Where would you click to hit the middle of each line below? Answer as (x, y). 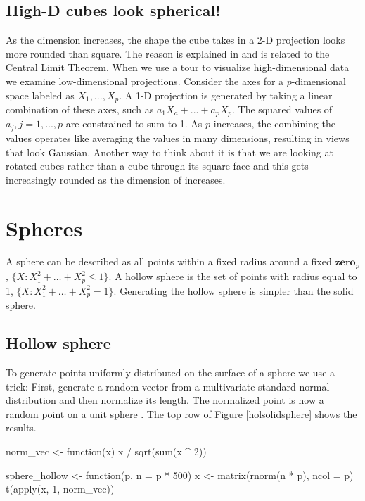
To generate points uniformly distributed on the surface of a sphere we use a (171, 372)
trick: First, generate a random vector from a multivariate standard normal (168, 386)
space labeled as (40, 95)
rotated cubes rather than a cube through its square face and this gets (157, 166)
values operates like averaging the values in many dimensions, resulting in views (178, 138)
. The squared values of (282, 109)
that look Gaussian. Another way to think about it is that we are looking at (169, 152)
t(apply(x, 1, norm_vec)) (60, 489)
